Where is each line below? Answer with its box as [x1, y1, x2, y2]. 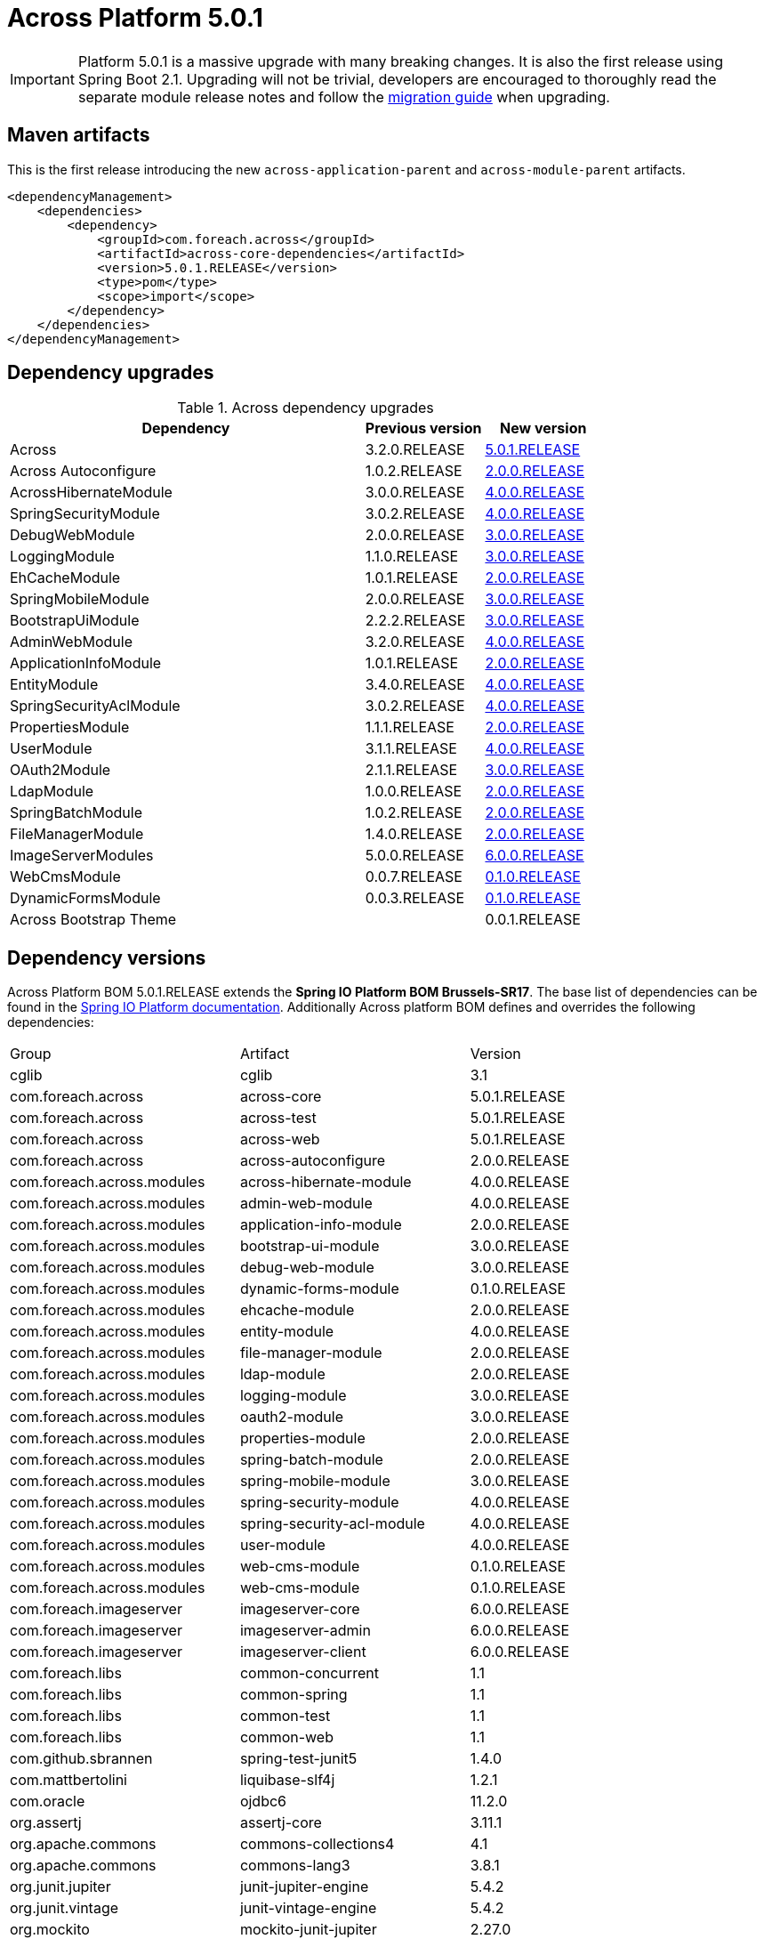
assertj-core [239, 1814, 322, 1832]
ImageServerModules [10, 846, 154, 865]
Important [10, 69, 75, 88]
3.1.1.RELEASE [365, 739, 457, 758]
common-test [239, 1707, 331, 1725]
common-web [239, 1728, 334, 1747]
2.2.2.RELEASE [365, 611, 466, 630]
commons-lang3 [239, 1856, 350, 1875]
